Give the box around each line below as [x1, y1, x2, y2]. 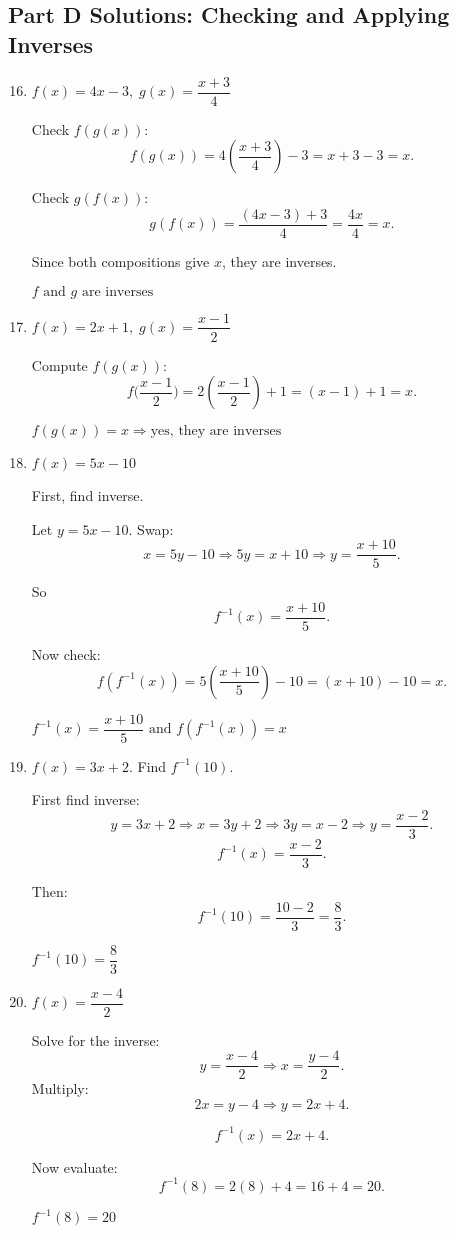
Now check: [31, 644, 101, 665]
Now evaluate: [31, 1156, 118, 1177]
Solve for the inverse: [31, 1029, 160, 1050]
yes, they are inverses [150, 424, 282, 439]
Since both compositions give [31, 250, 210, 271]
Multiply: [31, 1078, 89, 1099]
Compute [31, 354, 88, 375]
